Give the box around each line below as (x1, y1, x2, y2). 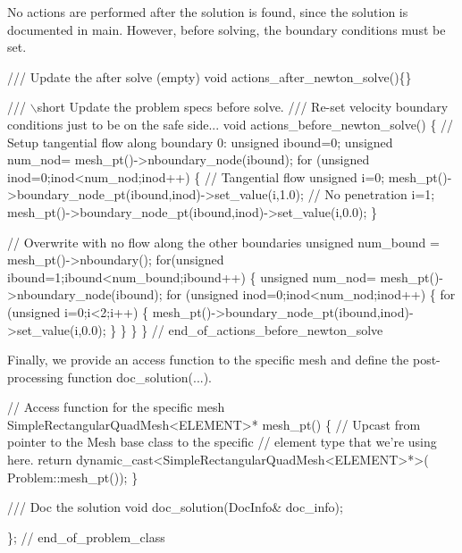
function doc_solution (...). (67, 367, 213, 386)
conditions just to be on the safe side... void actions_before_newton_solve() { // (7, 114, 454, 133)
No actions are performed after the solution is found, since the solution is (7, 3, 408, 21)
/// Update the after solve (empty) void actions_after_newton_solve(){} (7, 67, 412, 86)
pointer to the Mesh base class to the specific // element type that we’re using (7, 432, 437, 451)
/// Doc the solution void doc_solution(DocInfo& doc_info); (7, 498, 343, 516)
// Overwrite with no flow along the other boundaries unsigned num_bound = (7, 232, 440, 251)
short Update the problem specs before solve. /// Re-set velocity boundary (37, 97, 449, 116)
